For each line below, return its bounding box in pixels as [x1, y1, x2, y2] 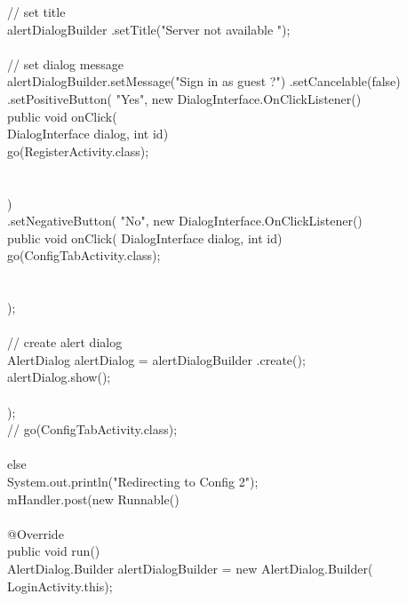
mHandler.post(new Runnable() [7, 489, 180, 508]
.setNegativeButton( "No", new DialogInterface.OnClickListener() [7, 211, 363, 230]
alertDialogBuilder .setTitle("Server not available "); [7, 20, 291, 38]
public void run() [7, 542, 100, 560]
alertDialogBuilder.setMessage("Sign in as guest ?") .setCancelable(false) [7, 72, 401, 91]
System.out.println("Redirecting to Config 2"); [7, 472, 259, 491]
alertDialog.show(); [7, 368, 111, 386]
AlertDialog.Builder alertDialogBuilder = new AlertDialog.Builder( [7, 559, 373, 577]
